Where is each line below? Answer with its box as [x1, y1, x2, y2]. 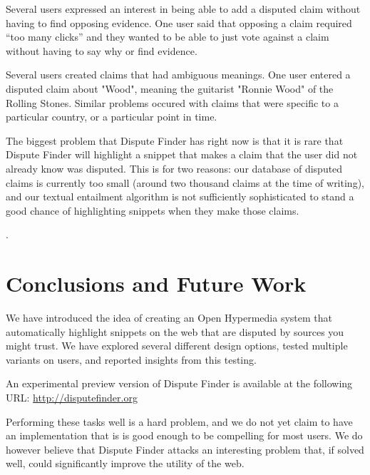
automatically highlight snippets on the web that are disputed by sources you [6, 324, 344, 339]
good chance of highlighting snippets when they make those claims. [6, 203, 299, 218]
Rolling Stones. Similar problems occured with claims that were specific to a [6, 95, 339, 110]
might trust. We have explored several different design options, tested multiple [6, 338, 348, 353]
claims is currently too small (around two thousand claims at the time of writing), [6, 175, 364, 190]
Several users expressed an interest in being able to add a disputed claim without [6, 1, 361, 16]
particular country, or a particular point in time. [6, 109, 217, 124]
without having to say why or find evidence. [6, 43, 197, 58]
